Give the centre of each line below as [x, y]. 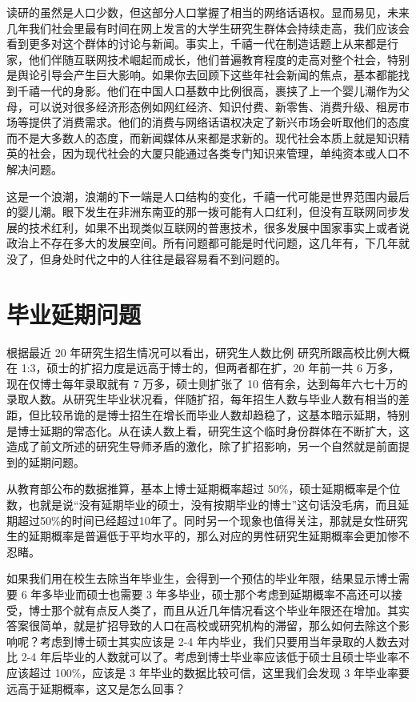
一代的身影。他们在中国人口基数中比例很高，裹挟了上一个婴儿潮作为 [219, 90]
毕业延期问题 [74, 313]
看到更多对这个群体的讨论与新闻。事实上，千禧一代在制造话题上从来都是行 [202, 44]
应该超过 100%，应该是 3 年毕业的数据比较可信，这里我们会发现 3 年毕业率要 [208, 672]
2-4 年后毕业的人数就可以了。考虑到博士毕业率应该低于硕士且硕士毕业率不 [215, 657]
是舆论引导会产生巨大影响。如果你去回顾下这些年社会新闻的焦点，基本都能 [202, 75]
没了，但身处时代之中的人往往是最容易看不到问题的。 [146, 258]
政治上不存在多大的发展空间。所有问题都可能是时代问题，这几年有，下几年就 [208, 243]
